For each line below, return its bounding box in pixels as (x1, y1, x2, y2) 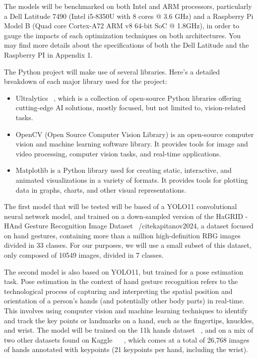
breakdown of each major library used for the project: (4, 76, 167, 86)
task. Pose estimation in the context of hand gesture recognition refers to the (4, 276, 238, 286)
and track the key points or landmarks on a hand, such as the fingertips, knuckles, (4, 315, 254, 325)
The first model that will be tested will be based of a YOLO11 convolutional (4, 201, 237, 212)
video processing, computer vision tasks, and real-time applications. (15, 148, 221, 158)
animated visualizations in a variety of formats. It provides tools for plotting (15, 174, 248, 185)
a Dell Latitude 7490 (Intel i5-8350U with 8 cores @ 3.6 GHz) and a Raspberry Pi (4, 10, 254, 21)
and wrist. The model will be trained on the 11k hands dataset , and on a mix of (4, 325, 254, 335)
